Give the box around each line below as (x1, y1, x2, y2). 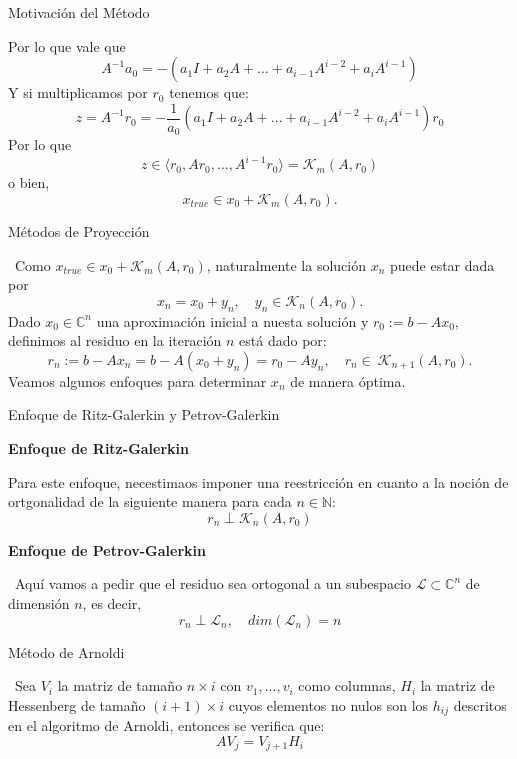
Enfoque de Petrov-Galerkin (8, 539, 206, 560)
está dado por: (239, 330, 327, 351)
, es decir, (82, 592, 142, 613)
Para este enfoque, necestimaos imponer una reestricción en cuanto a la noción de (8, 471, 509, 492)
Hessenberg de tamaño (8, 694, 146, 715)
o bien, (8, 172, 50, 193)
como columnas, (298, 675, 396, 696)
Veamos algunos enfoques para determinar (8, 370, 267, 391)
